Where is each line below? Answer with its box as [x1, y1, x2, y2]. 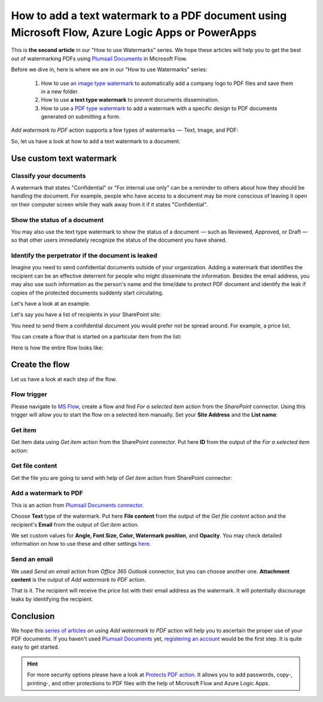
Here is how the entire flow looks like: [11, 344, 104, 351]
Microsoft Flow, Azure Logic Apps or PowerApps [11, 26, 257, 39]
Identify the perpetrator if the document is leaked [11, 251, 158, 260]
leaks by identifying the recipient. [11, 595, 93, 603]
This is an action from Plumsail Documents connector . [11, 502, 144, 509]
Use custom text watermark [11, 153, 117, 163]
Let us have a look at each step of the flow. [11, 375, 117, 382]
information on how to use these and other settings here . [11, 540, 151, 548]
